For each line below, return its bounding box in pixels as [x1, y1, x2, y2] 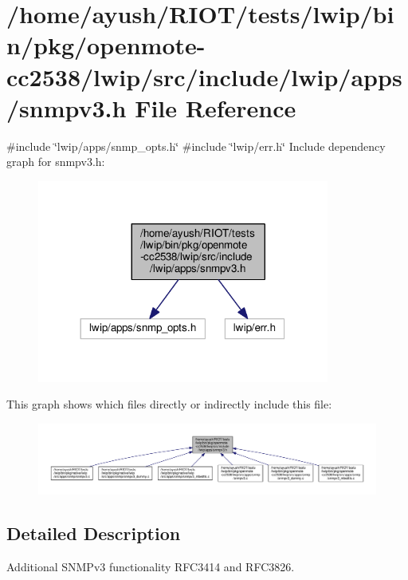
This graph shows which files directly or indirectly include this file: [6, 396, 332, 412]
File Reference [135, 91, 296, 124]
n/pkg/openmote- [6, 29, 206, 61]
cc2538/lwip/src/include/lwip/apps [6, 60, 402, 93]
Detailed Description [6, 521, 181, 546]
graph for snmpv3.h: [6, 153, 105, 170]
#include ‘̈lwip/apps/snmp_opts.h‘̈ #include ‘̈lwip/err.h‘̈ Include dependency [6, 137, 386, 154]
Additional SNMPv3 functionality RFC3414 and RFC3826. [6, 558, 295, 574]
